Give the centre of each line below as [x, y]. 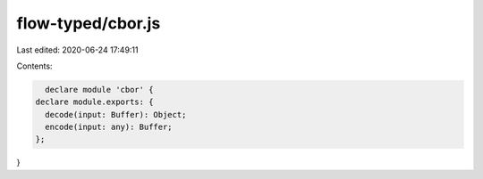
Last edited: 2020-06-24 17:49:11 [77, 50]
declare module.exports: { [94, 102]
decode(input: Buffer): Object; [116, 114]
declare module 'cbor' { [99, 89]
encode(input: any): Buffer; [109, 127]
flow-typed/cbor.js [89, 23]
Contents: [34, 66]
